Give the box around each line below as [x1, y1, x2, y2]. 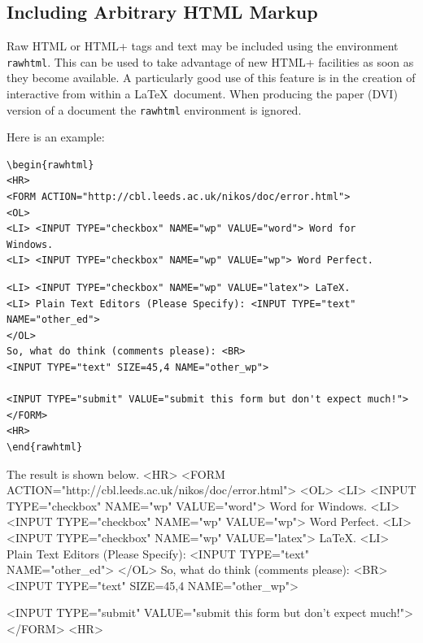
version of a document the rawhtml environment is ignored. [7, 101, 302, 118]
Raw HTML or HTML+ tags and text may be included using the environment [7, 37, 399, 54]
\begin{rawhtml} [7, 159, 94, 171]
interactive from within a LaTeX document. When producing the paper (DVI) [7, 85, 398, 102]
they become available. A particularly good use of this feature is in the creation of [7, 69, 416, 86]
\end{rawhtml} [7, 441, 83, 453]
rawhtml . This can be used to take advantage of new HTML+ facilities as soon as [7, 53, 414, 70]
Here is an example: [7, 128, 105, 146]
